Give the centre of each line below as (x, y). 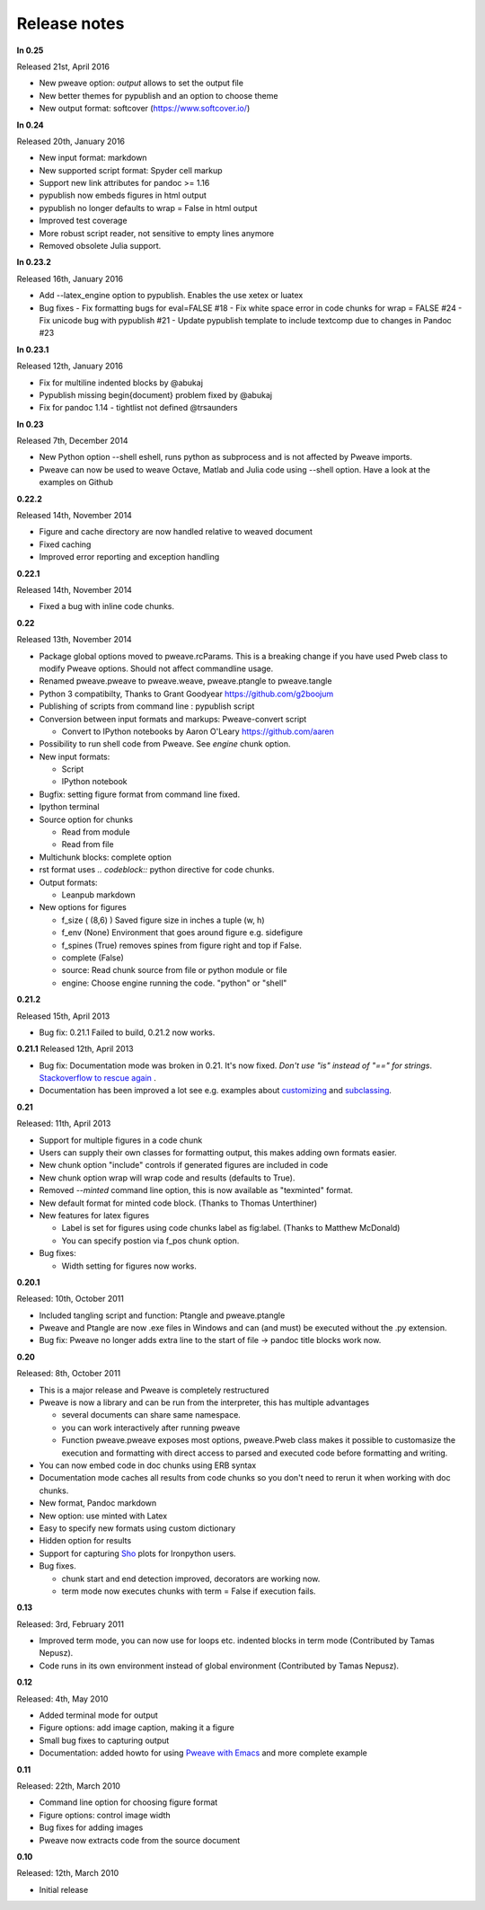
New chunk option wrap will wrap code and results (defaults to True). (167, 1178)
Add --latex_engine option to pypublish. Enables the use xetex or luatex (171, 296)
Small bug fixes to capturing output (104, 1740)
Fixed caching (65, 544)
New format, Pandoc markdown (98, 1503)
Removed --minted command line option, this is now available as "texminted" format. (196, 1190)
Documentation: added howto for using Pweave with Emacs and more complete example (203, 1753)
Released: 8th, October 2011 (69, 1374)
